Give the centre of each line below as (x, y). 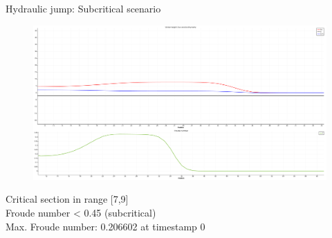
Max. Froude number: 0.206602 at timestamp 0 (105, 226)
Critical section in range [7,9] (67, 199)
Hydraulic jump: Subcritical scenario (83, 8)
